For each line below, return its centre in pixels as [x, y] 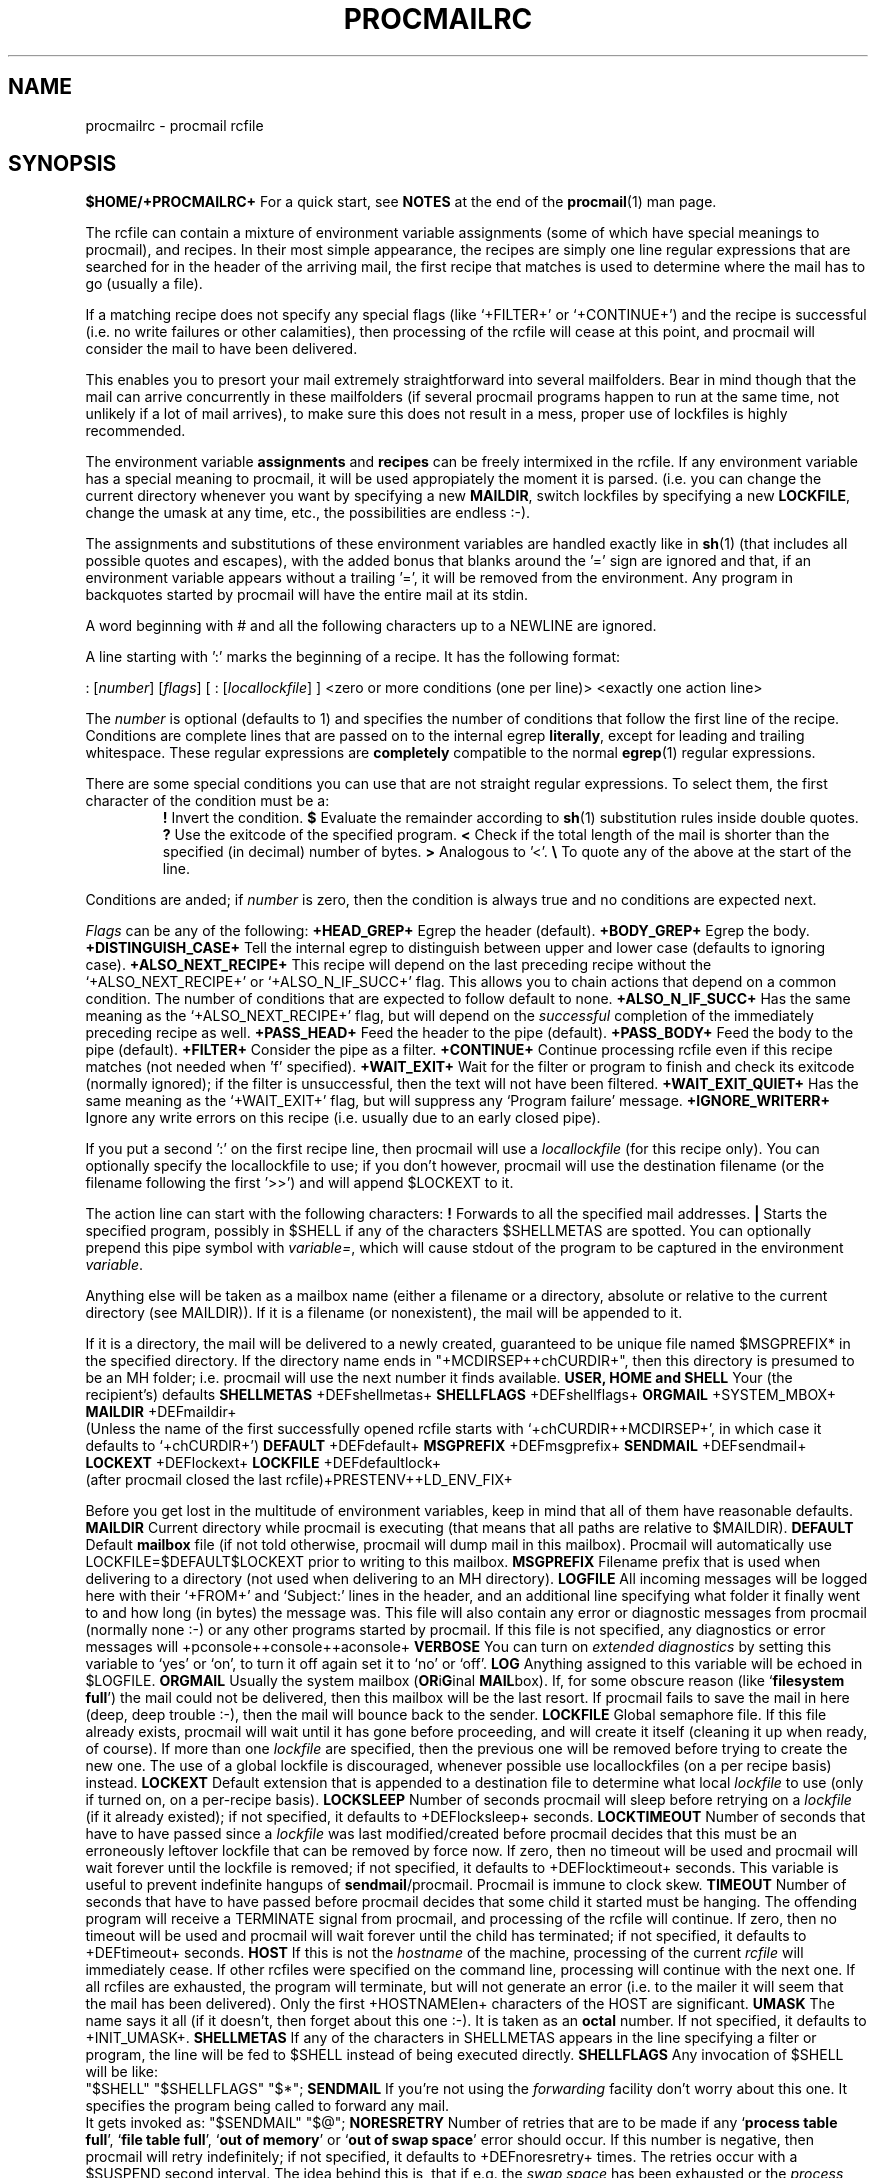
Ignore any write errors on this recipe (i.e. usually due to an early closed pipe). [343, 1118]
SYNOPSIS [62, 164]
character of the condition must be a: [207, 801]
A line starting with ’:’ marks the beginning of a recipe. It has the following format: [353, 657]
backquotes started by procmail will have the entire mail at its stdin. [307, 595]
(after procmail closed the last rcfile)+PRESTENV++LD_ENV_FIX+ [299, 1480]
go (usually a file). [144, 284]
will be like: [121, 2072]
